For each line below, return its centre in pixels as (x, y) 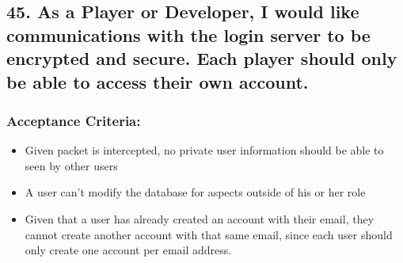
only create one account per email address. (128, 250)
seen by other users (71, 165)
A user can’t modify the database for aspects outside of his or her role (195, 192)
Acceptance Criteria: (74, 120)
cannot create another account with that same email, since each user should (209, 234)
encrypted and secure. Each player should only (202, 58)
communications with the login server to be (188, 34)
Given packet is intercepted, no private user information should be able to (204, 150)
